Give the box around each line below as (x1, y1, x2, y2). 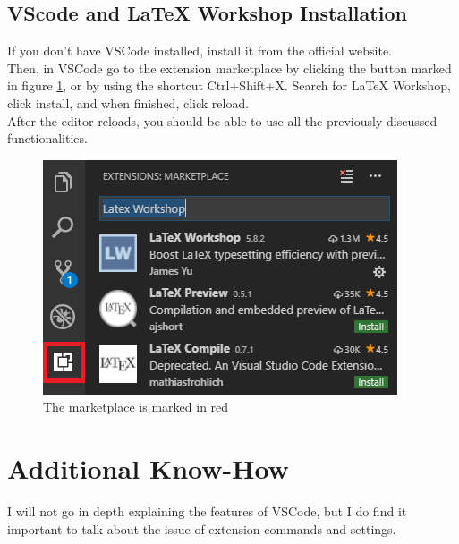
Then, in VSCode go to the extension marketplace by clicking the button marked (7, 58, 452, 77)
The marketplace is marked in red (43, 397, 229, 416)
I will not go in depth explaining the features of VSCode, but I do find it (7, 502, 407, 521)
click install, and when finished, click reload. (7, 93, 250, 112)
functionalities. (7, 129, 88, 148)
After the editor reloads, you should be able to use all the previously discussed (7, 111, 438, 130)
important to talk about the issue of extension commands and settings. (7, 519, 396, 538)
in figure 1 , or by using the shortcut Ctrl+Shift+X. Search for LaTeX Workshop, (7, 76, 451, 95)
